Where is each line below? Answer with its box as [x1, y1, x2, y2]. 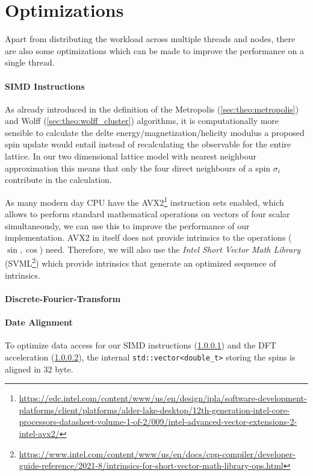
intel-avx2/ [19, 427, 60, 439]
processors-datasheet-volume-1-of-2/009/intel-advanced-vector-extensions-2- [19, 415, 297, 428]
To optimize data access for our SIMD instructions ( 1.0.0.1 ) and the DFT [5, 339, 276, 351]
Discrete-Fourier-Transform [5, 292, 121, 304]
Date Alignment [5, 316, 73, 329]
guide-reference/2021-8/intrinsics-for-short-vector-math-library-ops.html [19, 459, 284, 472]
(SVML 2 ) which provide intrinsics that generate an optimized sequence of [5, 255, 276, 270]
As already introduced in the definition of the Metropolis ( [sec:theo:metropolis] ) [5, 102, 299, 115]
